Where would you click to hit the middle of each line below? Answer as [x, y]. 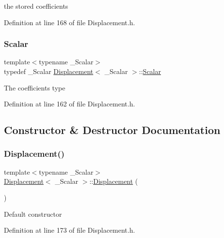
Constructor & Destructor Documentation [112, 130]
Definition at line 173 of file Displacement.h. [70, 230]
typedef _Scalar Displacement [49, 71]
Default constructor [33, 214]
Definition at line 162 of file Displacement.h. [70, 104]
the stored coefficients [36, 6]
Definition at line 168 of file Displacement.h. [70, 22]
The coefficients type [35, 87]
